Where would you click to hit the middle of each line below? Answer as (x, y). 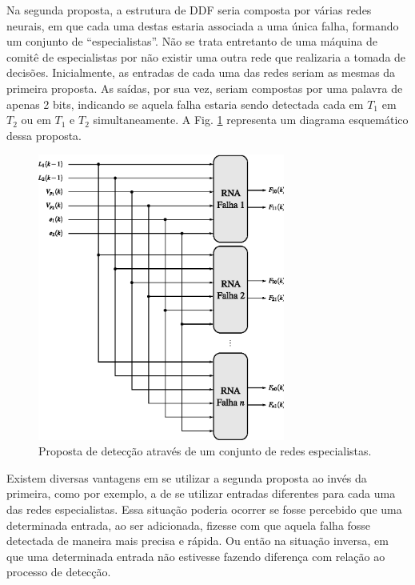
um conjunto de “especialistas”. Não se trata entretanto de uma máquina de (192, 41)
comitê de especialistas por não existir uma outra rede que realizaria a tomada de (206, 56)
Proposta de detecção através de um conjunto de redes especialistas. (205, 451)
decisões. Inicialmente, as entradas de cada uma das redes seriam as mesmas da (201, 72)
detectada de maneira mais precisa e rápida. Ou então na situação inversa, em (198, 541)
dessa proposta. (44, 135)
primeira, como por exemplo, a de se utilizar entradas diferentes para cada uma (201, 493)
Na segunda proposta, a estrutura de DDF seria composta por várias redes (189, 10)
